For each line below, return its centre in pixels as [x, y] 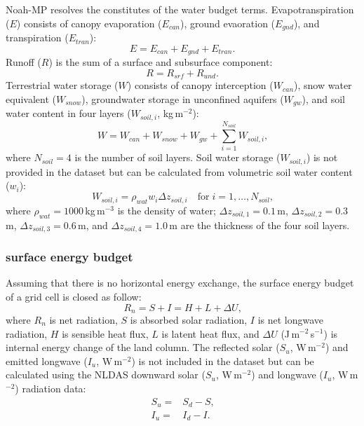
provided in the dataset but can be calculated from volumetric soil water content [179, 171]
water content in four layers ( [68, 113]
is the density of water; [167, 210]
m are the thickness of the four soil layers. [259, 225]
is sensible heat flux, [105, 333]
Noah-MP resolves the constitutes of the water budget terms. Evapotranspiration [180, 9]
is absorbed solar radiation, [189, 319]
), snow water [323, 85]
